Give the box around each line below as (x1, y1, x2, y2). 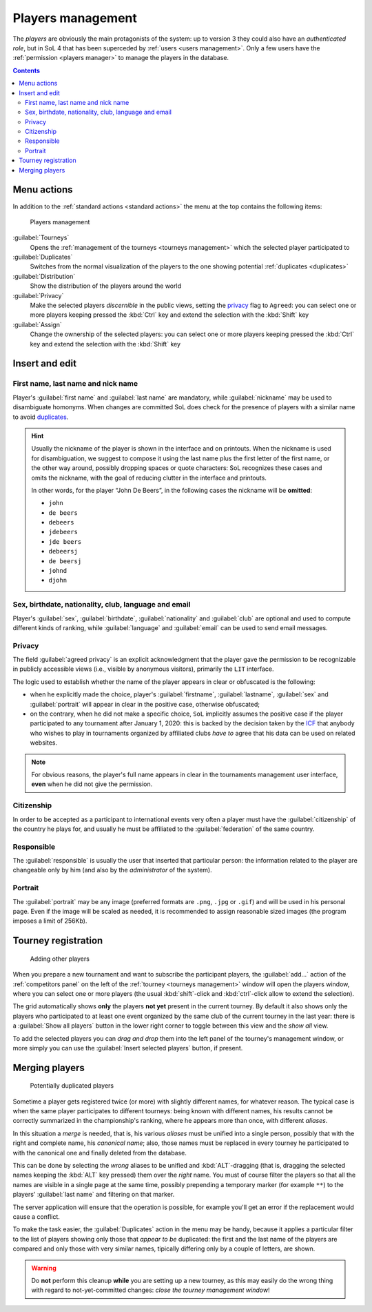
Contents (12, 66, 41, 75)
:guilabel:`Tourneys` (12, 233, 70, 242)
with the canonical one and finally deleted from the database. (12, 1148, 187, 1157)
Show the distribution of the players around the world (30, 282, 182, 290)
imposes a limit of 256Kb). (12, 917, 87, 925)
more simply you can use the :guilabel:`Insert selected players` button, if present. (12, 1044, 243, 1052)
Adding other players (30, 954, 90, 963)
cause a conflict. (12, 1212, 60, 1221)
